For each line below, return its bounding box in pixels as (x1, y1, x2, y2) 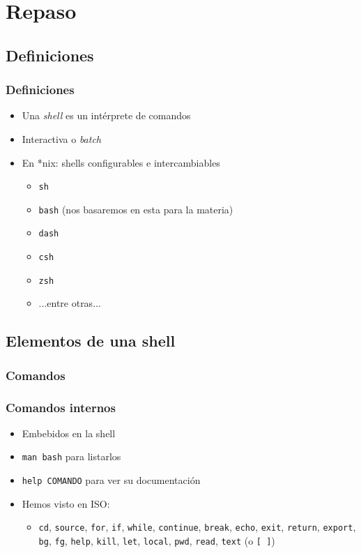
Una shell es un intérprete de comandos (22, 108, 191, 123)
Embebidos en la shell (22, 425, 116, 440)
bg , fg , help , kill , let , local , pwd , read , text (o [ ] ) (38, 533, 275, 548)
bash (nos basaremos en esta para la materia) (38, 202, 233, 216)
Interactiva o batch (22, 131, 102, 146)
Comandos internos (6, 398, 116, 416)
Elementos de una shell (6, 330, 176, 351)
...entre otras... (38, 296, 101, 310)
